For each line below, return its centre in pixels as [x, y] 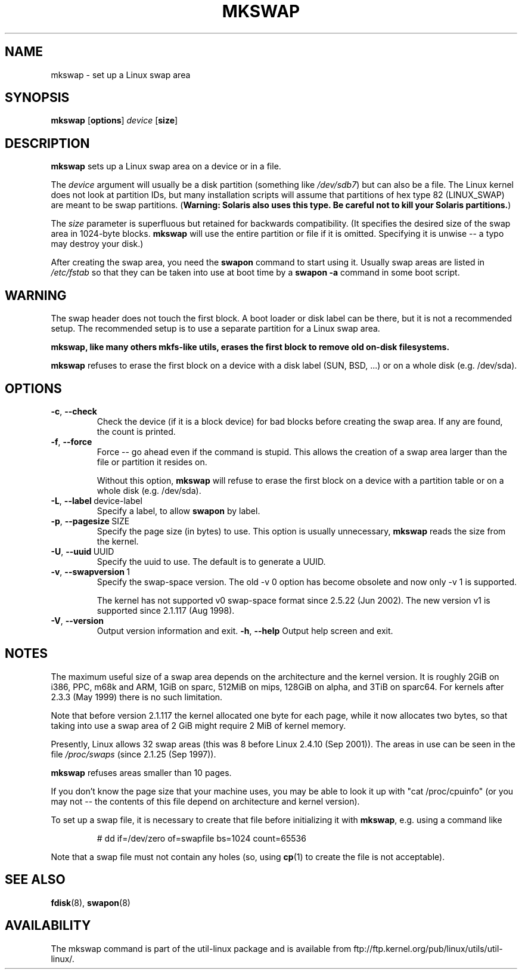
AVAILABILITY [48, 926]
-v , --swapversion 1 [90, 571]
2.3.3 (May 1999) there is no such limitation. [137, 697]
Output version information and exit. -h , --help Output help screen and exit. [245, 630]
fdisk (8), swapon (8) [91, 902]
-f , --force [72, 441]
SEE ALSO [35, 880]
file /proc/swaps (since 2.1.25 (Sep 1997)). [133, 754]
